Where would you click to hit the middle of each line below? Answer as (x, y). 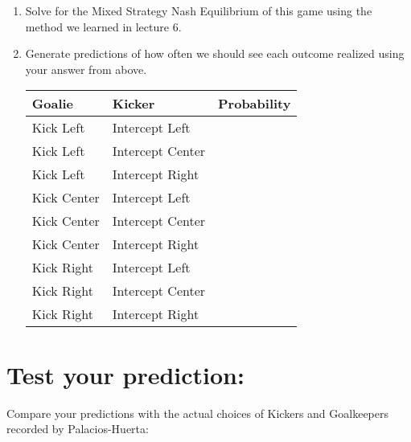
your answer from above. (86, 69)
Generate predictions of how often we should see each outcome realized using (215, 53)
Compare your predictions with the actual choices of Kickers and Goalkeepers (198, 413)
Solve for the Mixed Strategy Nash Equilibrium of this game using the (199, 10)
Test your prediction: (125, 374)
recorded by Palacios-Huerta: (78, 429)
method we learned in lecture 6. (103, 26)
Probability (255, 104)
